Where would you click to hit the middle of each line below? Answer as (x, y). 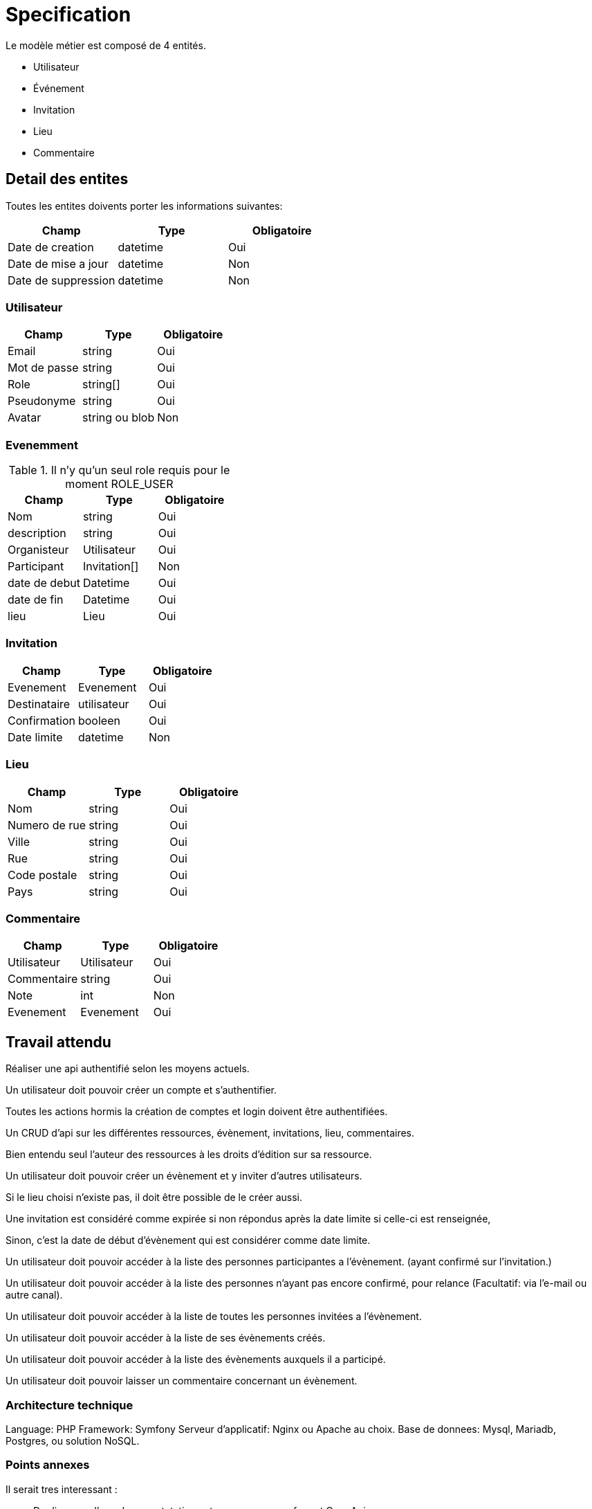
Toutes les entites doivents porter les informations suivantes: (144, 206)
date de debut (44, 583)
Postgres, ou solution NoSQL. (73, 1440)
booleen (99, 720)
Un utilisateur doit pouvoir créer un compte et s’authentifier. (141, 1090)
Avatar (25, 418)
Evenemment (42, 445)
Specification (68, 15)
